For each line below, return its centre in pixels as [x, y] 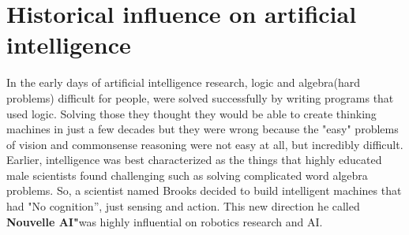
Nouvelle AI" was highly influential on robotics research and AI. [165, 221]
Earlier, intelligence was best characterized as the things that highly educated [194, 160]
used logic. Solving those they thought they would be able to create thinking [191, 113]
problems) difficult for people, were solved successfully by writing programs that [200, 97]
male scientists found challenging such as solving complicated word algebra [187, 175]
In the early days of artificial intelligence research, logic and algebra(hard [184, 82]
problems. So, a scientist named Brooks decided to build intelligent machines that [204, 190]
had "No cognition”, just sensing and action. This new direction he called [183, 206]
